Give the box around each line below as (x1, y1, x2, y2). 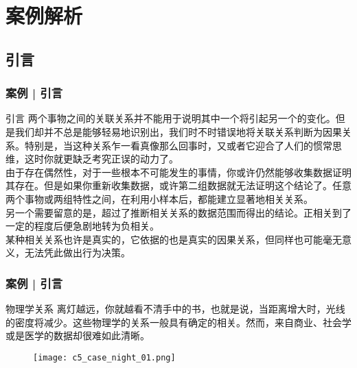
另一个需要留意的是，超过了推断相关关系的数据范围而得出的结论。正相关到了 (5, 205, 352, 219)
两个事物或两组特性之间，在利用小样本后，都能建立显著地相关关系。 (5, 191, 313, 206)
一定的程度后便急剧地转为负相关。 (5, 219, 159, 233)
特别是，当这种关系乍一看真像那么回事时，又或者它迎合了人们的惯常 (24, 138, 332, 152)
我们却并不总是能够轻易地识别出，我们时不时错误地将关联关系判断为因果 (14, 124, 342, 138)
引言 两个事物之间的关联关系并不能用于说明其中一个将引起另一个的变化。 (5, 111, 336, 125)
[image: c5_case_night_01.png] (33, 352, 176, 363)
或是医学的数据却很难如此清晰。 (5, 328, 150, 343)
